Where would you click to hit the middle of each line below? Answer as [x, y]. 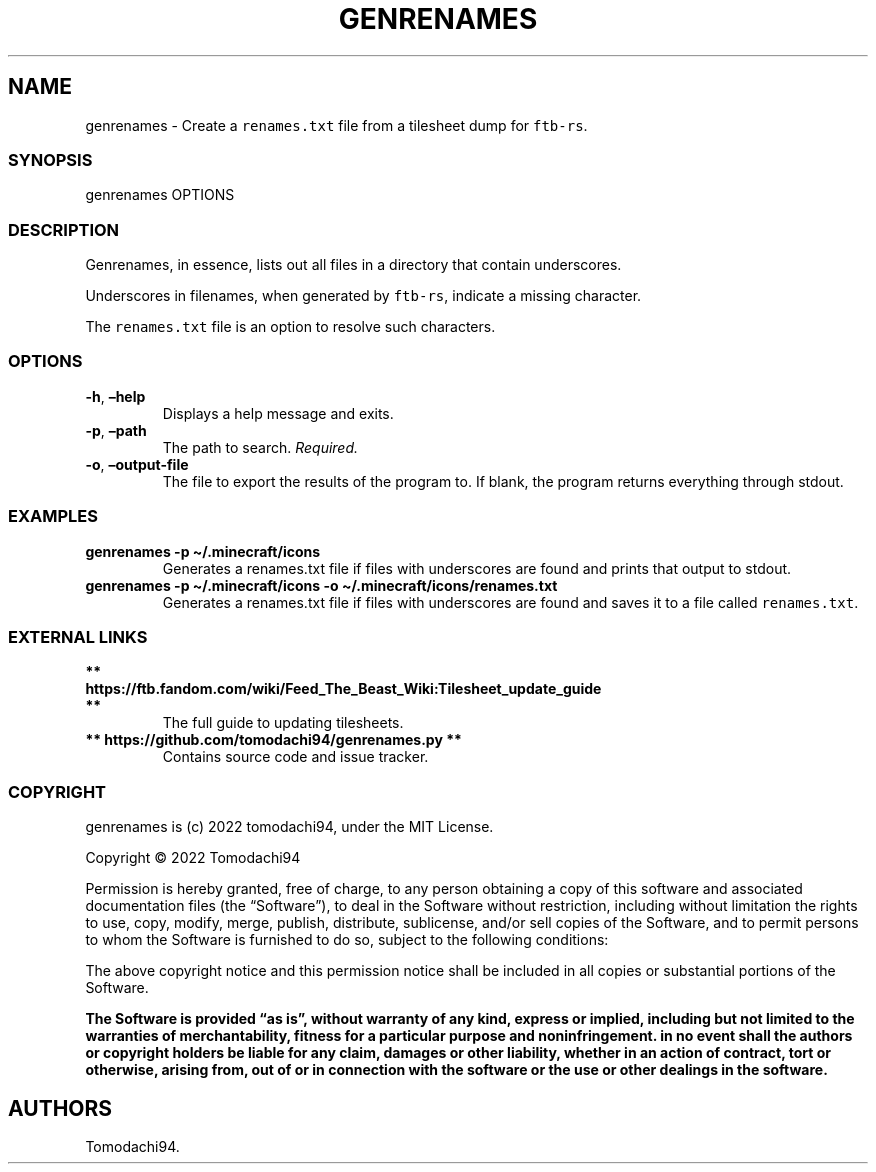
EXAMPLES [53, 516]
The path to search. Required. [260, 447]
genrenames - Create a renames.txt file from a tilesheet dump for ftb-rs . [336, 125]
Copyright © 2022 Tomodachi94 [193, 858]
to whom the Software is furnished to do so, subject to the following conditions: [347, 940]
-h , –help [115, 396]
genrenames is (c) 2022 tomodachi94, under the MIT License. [289, 827]
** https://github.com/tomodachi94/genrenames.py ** [273, 740]
